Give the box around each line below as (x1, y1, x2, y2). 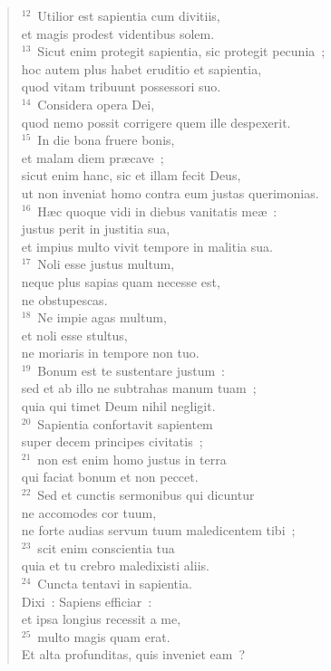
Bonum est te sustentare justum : (37, 360, 226, 379)
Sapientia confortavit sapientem (37, 414, 213, 433)
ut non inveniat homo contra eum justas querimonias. (21, 183, 319, 202)
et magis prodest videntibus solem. (21, 24, 215, 43)
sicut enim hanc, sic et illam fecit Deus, (21, 166, 241, 185)
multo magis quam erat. (37, 627, 170, 646)
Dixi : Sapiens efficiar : (21, 591, 152, 610)
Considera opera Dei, (37, 94, 155, 113)
